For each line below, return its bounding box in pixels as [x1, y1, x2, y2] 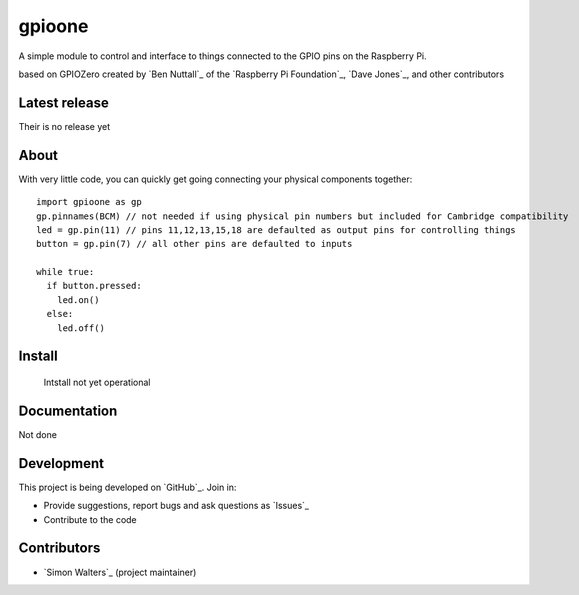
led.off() [56, 322, 105, 334]
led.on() [56, 294, 100, 305]
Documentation [18, 402, 118, 419]
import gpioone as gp [36, 196, 142, 208]
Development [18, 455, 105, 472]
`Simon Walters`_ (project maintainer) [43, 566, 197, 578]
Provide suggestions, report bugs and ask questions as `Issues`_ [43, 500, 310, 512]
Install [18, 348, 59, 365]
